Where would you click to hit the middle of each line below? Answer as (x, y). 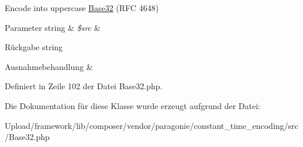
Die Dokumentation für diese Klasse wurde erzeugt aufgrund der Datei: (132, 105)
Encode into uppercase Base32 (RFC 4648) (82, 8)
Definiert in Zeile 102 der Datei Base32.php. (84, 86)
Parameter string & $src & (53, 27)
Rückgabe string (34, 47)
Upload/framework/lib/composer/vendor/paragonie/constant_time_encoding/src (151, 125)
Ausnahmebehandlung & (49, 66)
